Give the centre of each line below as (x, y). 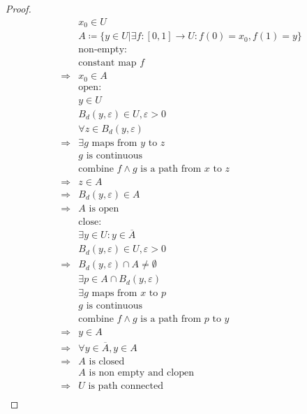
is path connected (126, 386)
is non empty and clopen (142, 372)
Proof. (18, 8)
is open (104, 208)
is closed (107, 361)
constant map (107, 63)
